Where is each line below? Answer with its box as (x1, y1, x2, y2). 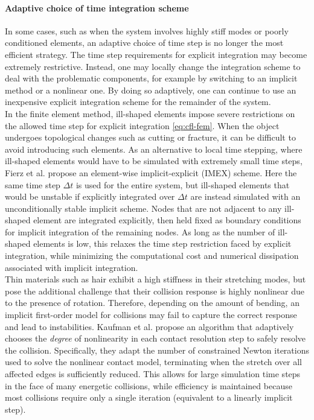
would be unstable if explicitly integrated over (5, 190, 175, 203)
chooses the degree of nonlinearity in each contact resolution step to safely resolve (5, 332, 306, 345)
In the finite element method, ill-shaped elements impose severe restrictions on (5, 107, 295, 119)
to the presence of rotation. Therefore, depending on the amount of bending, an (5, 296, 300, 309)
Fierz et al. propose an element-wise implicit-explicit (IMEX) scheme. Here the (5, 166, 297, 179)
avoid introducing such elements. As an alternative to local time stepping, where (5, 142, 303, 155)
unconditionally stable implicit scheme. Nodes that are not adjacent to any (5, 202, 282, 214)
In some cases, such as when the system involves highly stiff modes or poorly (5, 24, 289, 37)
